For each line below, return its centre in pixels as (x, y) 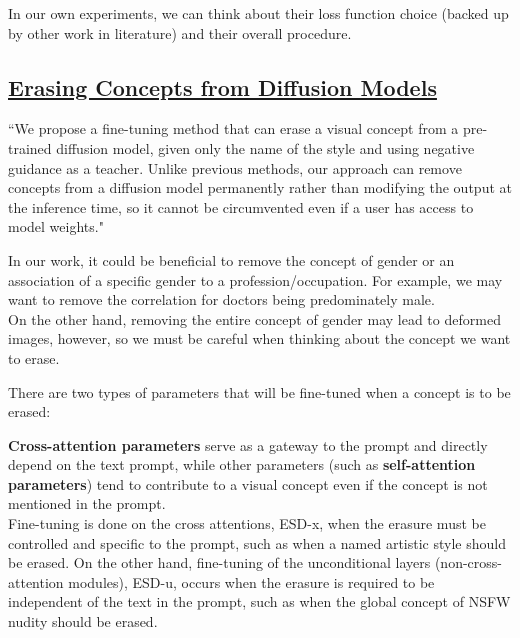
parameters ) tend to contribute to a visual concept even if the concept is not (248, 483)
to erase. (34, 357)
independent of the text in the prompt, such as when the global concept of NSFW (259, 601)
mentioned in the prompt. (87, 503)
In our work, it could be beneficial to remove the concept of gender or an (231, 259)
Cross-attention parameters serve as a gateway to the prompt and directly (248, 444)
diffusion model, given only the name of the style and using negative (265, 147)
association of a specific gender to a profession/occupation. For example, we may (255, 279)
